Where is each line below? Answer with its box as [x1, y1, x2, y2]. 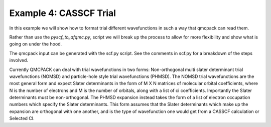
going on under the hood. [9, 41, 62, 47]
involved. [9, 57, 29, 63]
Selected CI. [9, 115, 35, 121]
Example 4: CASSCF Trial [9, 7, 116, 18]
